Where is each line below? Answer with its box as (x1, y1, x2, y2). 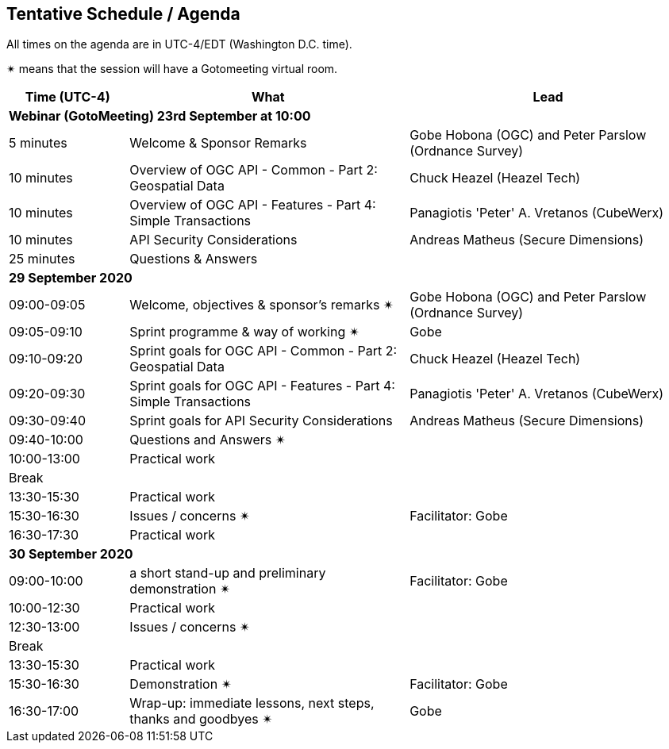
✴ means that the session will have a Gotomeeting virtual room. (6, 62, 338, 76)
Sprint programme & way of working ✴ (129, 324, 360, 340)
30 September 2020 (9, 546, 133, 563)
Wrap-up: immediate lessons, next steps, (129, 695, 375, 712)
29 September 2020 (9, 270, 133, 286)
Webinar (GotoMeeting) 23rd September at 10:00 (9, 108, 311, 125)
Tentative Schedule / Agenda (6, 4, 240, 24)
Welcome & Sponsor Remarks (129, 135, 307, 152)
